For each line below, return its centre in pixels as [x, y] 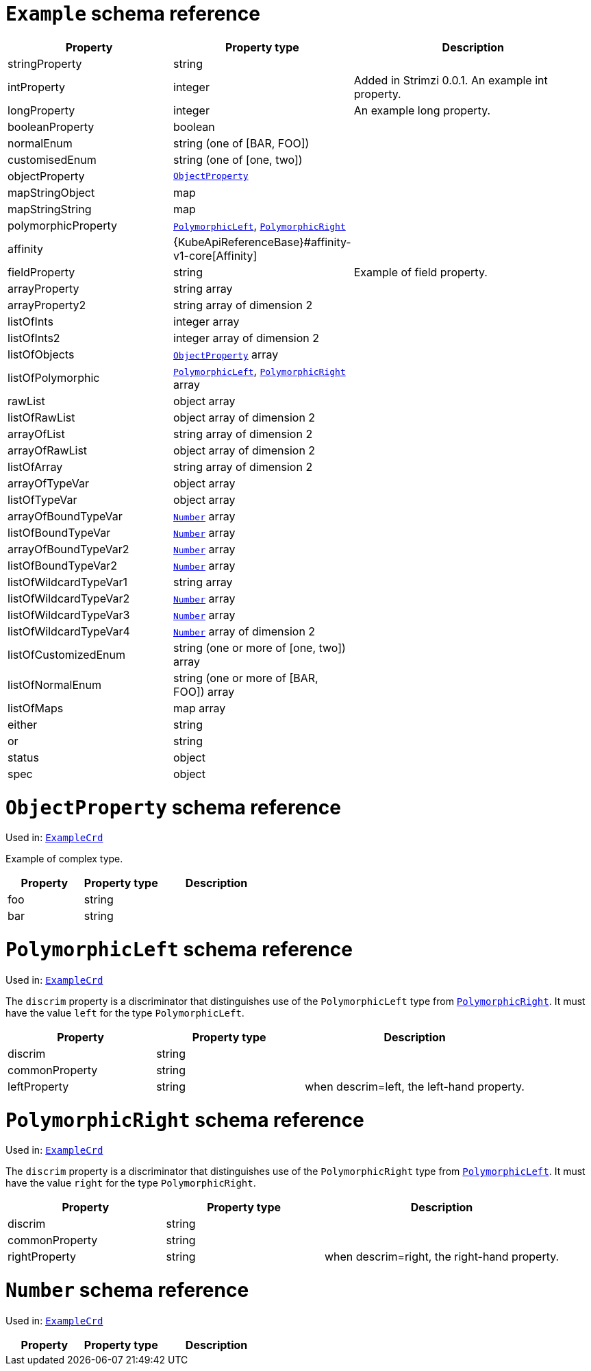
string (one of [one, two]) [238, 159]
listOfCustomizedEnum [67, 654]
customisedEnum [52, 159]
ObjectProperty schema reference [173, 807]
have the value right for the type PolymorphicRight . [131, 1183]
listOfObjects [41, 354]
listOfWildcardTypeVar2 [69, 598]
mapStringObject [51, 192]
